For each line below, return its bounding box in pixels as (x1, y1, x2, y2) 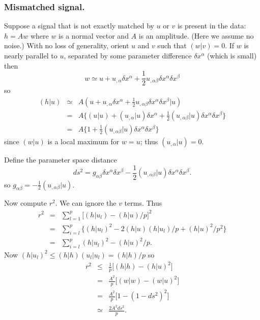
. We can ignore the (55, 198, 117, 208)
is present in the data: (177, 20, 246, 31)
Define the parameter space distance (4, 154, 117, 165)
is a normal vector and (59, 30, 129, 41)
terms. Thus (124, 198, 162, 208)
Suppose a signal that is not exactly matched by (4, 20, 155, 31)
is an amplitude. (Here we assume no (138, 30, 254, 41)
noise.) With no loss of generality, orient (4, 40, 129, 51)
